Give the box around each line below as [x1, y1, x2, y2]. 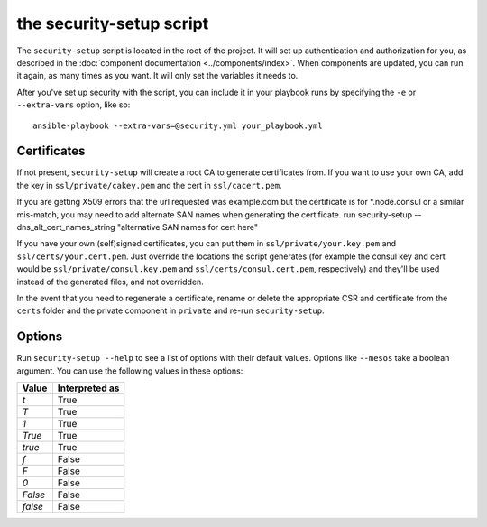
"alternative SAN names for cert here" [117, 221, 259, 232]
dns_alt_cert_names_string [16, 221, 116, 232]
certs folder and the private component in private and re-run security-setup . [16, 305, 325, 316]
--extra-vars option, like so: [16, 99, 131, 110]
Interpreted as [57, 382, 120, 394]
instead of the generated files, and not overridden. [16, 276, 205, 287]
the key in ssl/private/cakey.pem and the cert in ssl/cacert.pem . [16, 180, 283, 190]
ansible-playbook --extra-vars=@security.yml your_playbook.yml [32, 120, 324, 131]
